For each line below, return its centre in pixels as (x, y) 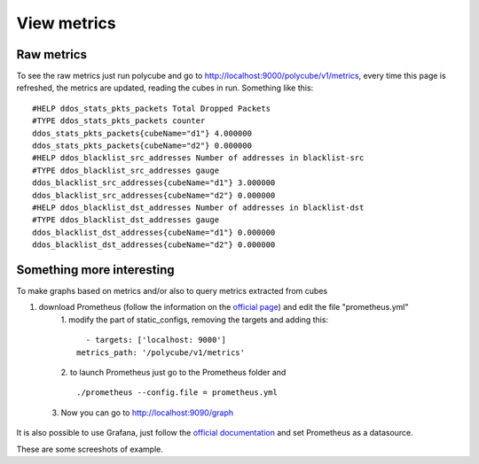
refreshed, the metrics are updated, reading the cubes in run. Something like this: (165, 88)
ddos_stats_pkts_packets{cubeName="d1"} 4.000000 (142, 133)
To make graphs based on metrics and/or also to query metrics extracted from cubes (172, 291)
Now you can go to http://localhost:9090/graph (147, 413)
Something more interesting (95, 270)
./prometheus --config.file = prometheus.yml (177, 393)
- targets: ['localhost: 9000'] (156, 340)
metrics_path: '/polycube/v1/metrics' (161, 352)
